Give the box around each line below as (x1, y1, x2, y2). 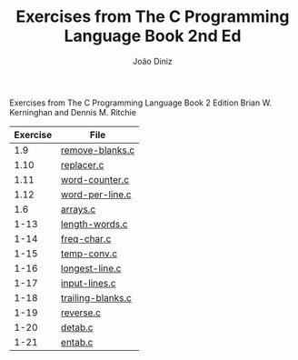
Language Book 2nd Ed (64, 25, 242, 46)
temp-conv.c (60, 247, 118, 260)
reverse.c (60, 306, 102, 319)
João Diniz (133, 55, 173, 66)
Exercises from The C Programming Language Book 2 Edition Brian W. (9, 97, 273, 108)
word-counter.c (60, 173, 130, 185)
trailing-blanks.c (60, 291, 132, 304)
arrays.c (60, 203, 96, 215)
